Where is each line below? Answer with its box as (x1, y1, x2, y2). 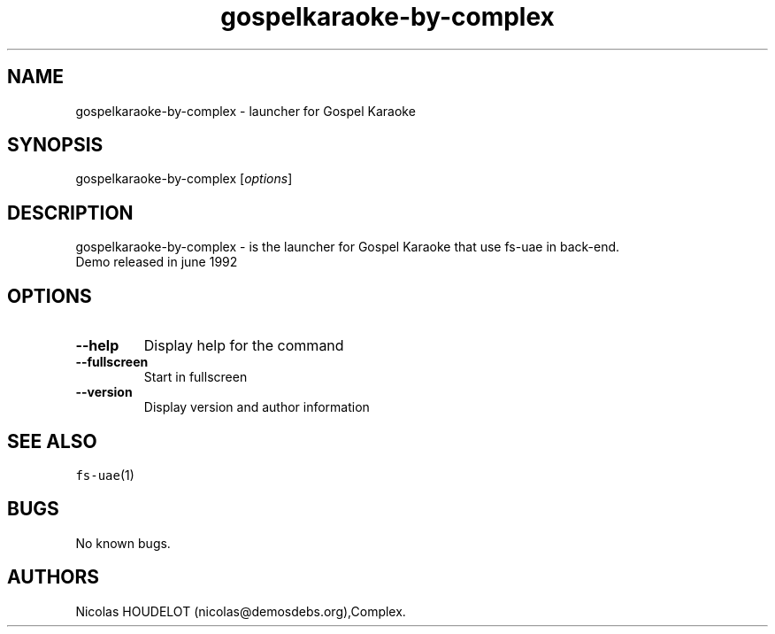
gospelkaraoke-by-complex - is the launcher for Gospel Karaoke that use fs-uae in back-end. (75, 239, 620, 255)
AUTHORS (7, 566, 100, 589)
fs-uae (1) (75, 467, 134, 483)
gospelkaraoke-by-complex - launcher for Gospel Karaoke (75, 103, 416, 119)
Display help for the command (143, 336, 344, 355)
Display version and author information (143, 399, 370, 415)
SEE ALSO (7, 429, 97, 452)
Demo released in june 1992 (75, 254, 238, 270)
